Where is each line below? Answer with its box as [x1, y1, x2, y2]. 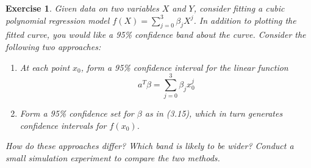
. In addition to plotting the [193, 13, 296, 26]
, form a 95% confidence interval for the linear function [80, 60, 288, 73]
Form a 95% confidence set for [20, 107, 134, 120]
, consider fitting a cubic [193, 2, 285, 14]
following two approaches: [5, 40, 101, 53]
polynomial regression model [5, 13, 110, 26]
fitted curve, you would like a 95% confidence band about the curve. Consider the [5, 28, 306, 41]
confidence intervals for [20, 119, 107, 131]
